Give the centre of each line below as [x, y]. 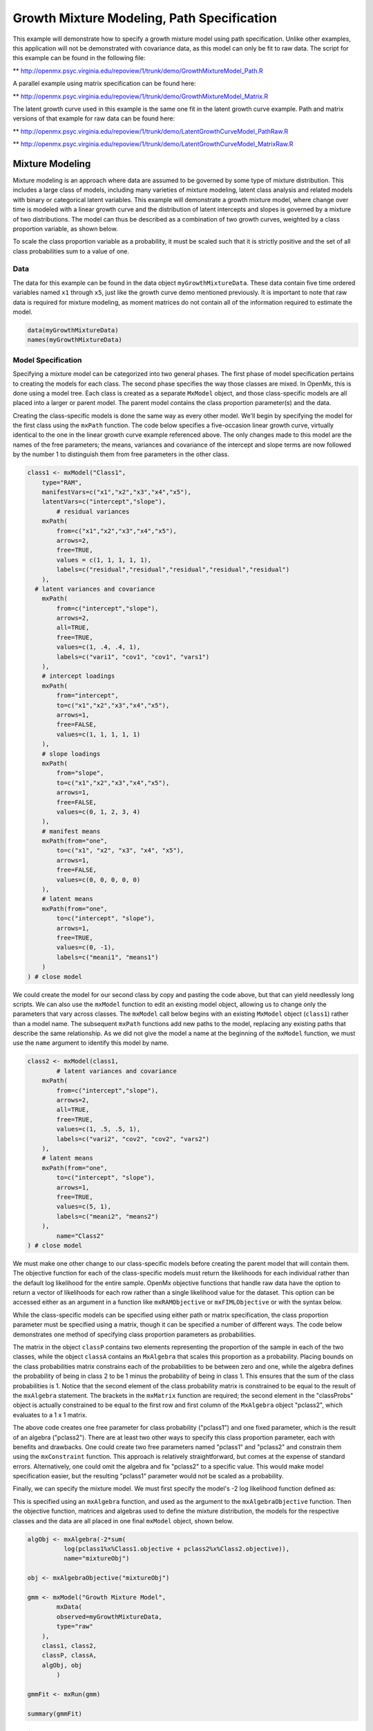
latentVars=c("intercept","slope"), [104, 502]
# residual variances [93, 511]
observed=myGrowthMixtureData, [109, 1616]
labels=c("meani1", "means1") [107, 957]
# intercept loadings [78, 676]
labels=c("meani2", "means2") [107, 1216]
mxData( [69, 1607]
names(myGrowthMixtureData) [75, 340]
